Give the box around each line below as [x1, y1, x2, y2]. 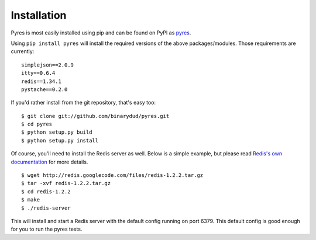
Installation [11, 9, 67, 22]
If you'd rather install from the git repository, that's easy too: [11, 99, 156, 106]
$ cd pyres [21, 121, 53, 128]
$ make [21, 196, 40, 203]
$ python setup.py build [21, 129, 92, 135]
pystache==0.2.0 [21, 86, 68, 93]
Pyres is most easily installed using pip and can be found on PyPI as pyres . [11, 29, 191, 36]
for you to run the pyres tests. [11, 225, 83, 233]
